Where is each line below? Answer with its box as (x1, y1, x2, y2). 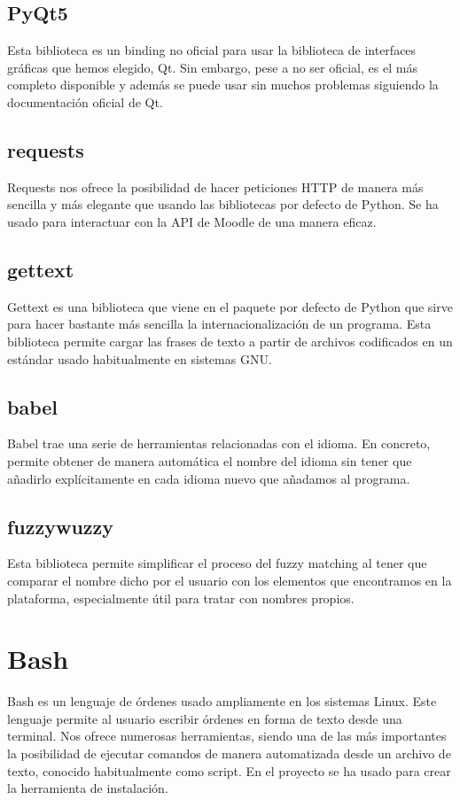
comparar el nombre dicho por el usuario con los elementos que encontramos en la (7, 571, 452, 589)
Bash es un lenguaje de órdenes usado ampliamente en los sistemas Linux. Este (7, 692, 437, 711)
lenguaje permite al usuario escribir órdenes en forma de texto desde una (7, 709, 402, 727)
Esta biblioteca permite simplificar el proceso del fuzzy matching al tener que (7, 554, 427, 572)
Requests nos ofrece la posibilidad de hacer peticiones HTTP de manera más (7, 177, 424, 196)
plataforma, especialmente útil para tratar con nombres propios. (7, 588, 355, 607)
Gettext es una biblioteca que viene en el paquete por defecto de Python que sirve (7, 297, 453, 315)
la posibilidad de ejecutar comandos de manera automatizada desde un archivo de (7, 744, 451, 763)
